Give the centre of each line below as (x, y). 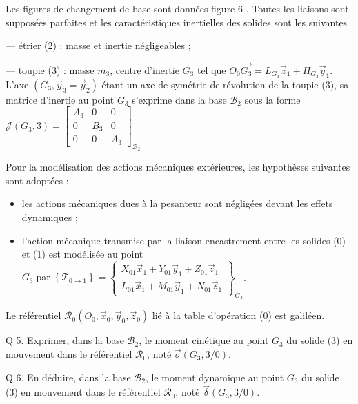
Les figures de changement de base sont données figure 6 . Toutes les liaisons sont (177, 8)
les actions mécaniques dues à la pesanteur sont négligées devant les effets (177, 203)
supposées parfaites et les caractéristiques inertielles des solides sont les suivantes (177, 22)
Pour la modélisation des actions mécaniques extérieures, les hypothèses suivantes (178, 167)
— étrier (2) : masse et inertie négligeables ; (98, 45)
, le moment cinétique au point (204, 340)
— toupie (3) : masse (50, 70)
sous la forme (272, 99)
